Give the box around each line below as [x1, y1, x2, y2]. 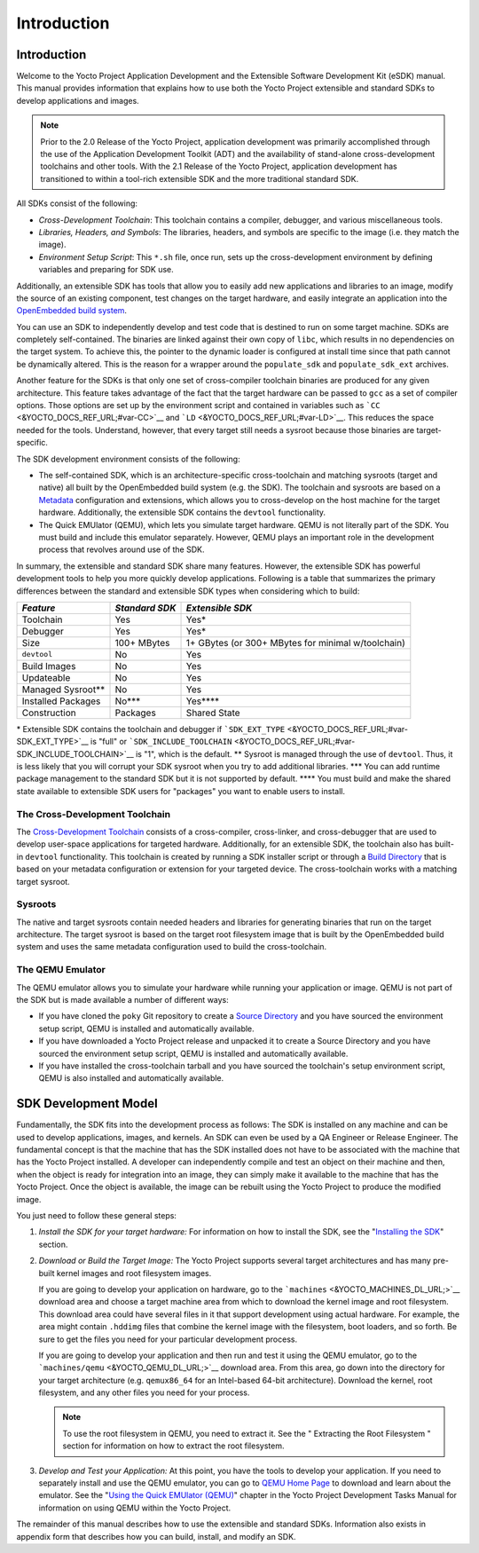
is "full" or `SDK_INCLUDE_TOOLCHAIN [90, 737, 232, 747]
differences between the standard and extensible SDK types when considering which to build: [16, 586, 360, 596]
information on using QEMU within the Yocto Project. [38, 1502, 231, 1513]
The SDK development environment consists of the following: [16, 453, 240, 464]
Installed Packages [21, 695, 101, 707]
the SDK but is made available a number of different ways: [16, 995, 230, 1005]
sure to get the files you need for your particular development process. [38, 1334, 297, 1344]
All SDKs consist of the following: [16, 198, 137, 209]
